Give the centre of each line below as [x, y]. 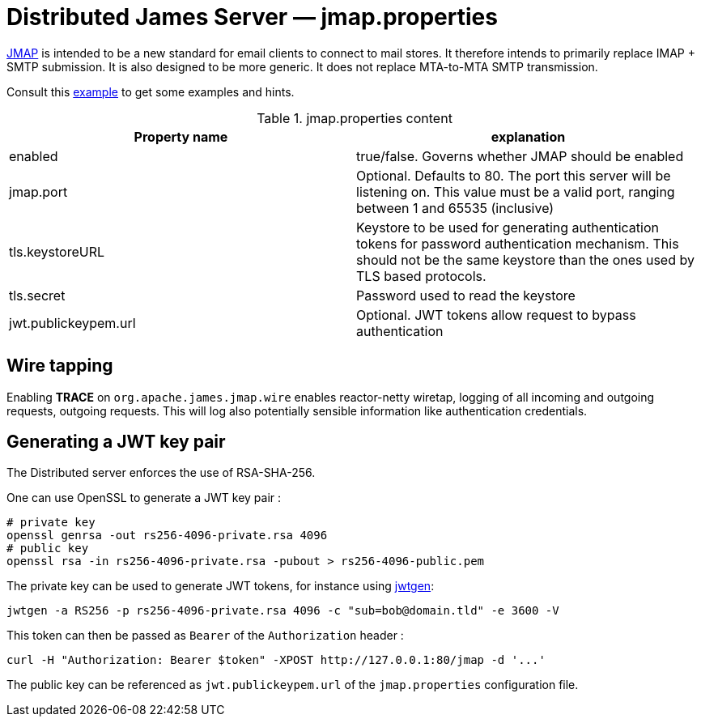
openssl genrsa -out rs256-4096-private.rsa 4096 [167, 536]
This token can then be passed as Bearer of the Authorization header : [205, 636]
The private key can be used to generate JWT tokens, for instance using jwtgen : [221, 586]
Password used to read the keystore [466, 295]
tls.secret [37, 295]
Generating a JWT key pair [116, 442]
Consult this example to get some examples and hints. [151, 91]
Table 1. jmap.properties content [355, 118]
